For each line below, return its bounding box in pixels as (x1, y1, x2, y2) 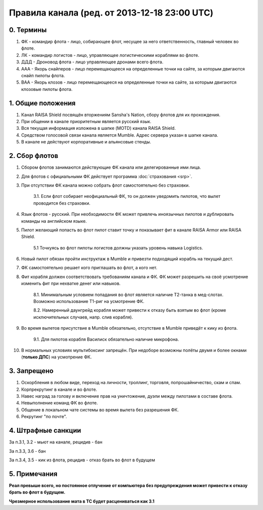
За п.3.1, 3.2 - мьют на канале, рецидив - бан (9, 439, 102, 445)
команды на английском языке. (21, 218, 87, 224)
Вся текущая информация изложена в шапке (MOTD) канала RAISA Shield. (21, 125, 176, 131)
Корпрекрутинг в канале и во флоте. (21, 387, 97, 392)
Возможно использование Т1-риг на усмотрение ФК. (33, 299, 145, 304)
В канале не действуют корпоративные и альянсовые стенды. (21, 139, 151, 145)
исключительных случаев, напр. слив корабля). (33, 314, 133, 320)
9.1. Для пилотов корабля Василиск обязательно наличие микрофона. (33, 336, 179, 342)
